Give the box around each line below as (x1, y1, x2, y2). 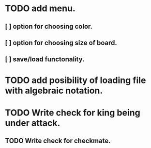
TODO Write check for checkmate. (5, 137, 111, 145)
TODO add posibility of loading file (5, 75, 146, 85)
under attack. (5, 117, 60, 129)
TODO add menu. (5, 3, 76, 14)
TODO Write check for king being (5, 107, 140, 118)
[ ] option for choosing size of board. (5, 38, 118, 47)
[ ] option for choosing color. (5, 22, 93, 31)
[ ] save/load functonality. (5, 55, 85, 64)
